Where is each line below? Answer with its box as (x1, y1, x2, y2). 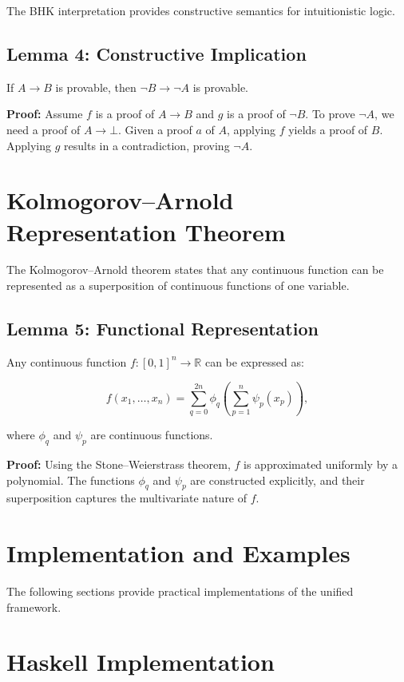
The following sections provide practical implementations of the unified (6, 583, 354, 600)
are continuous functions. (90, 426, 213, 443)
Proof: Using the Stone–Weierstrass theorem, (6, 455, 231, 472)
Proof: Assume (6, 105, 83, 122)
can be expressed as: (204, 353, 304, 370)
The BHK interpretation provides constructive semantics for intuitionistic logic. (6, 2, 395, 18)
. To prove (305, 105, 355, 122)
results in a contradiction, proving (64, 137, 230, 153)
